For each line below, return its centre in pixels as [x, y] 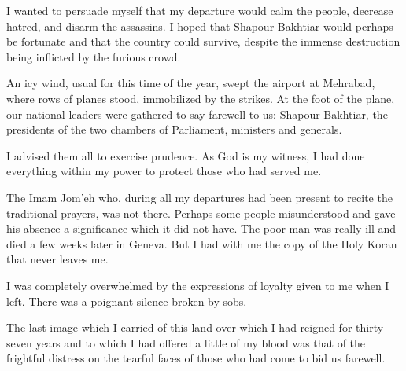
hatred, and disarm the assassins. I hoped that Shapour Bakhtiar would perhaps [200, 26]
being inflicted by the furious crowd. [94, 56]
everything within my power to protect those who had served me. [164, 171]
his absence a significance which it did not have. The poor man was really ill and [201, 228]
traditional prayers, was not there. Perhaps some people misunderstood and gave [201, 213]
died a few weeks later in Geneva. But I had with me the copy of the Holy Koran [202, 243]
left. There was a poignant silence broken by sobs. [127, 301]
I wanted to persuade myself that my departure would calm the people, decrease [200, 10]
